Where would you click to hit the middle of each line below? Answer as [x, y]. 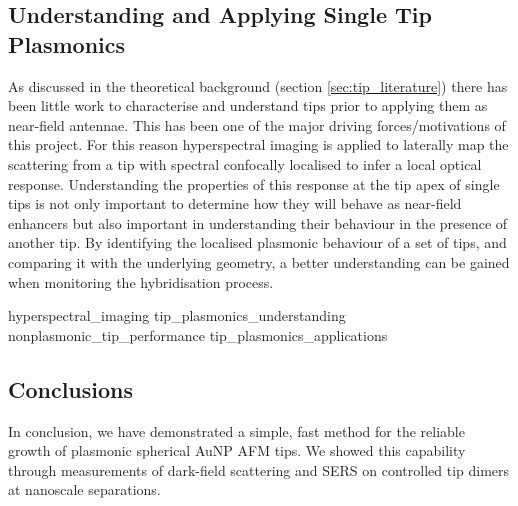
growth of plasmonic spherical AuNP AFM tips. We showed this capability [237, 450]
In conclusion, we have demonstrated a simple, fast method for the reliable [236, 430]
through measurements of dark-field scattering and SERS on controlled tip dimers [259, 469]
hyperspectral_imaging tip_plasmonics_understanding [177, 315]
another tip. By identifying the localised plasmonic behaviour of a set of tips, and [257, 242]
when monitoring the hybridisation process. [141, 281]
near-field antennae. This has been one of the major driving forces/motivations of [257, 124]
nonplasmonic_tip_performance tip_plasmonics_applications [198, 334]
